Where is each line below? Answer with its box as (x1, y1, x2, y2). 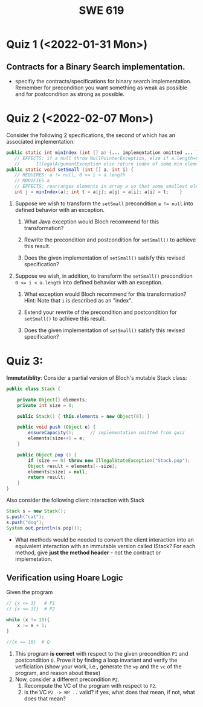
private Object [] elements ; (17, 397, 88, 403)
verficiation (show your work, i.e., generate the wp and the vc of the (14, 662, 182, 670)
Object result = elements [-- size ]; (28, 463, 118, 469)
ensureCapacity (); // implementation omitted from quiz (28, 430, 185, 436)
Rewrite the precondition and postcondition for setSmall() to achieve (24, 236, 196, 243)
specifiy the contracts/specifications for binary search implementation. (14, 78, 192, 85)
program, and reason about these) (14, 669, 101, 676)
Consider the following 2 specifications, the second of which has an (6, 131, 175, 139)
